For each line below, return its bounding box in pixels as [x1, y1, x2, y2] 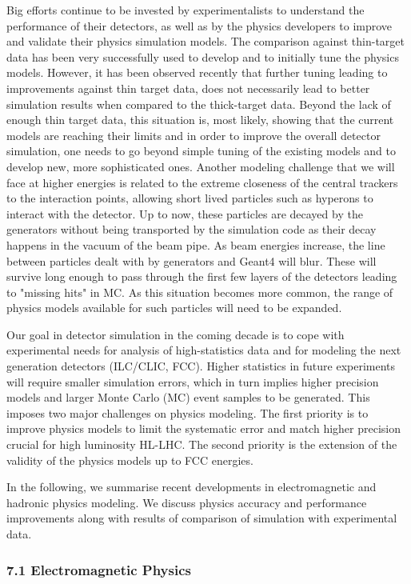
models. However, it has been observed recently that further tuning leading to [6, 64, 388, 81]
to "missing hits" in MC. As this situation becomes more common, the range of [6, 283, 393, 300]
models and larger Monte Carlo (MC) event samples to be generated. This [6, 389, 370, 406]
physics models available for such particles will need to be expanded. [6, 299, 342, 316]
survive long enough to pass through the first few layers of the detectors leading [6, 268, 397, 285]
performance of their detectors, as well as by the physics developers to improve [6, 17, 393, 34]
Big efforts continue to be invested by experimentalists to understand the [6, 2, 365, 18]
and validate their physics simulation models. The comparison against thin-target [6, 33, 405, 50]
